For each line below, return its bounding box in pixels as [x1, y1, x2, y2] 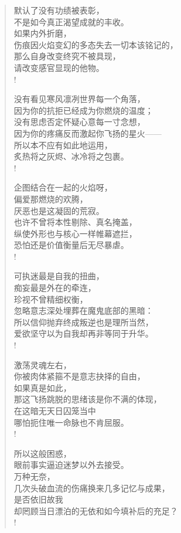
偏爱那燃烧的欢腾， [13, 192, 88, 205]
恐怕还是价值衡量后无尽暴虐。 [13, 239, 129, 251]
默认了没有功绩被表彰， [13, 4, 104, 16]
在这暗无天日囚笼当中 [13, 405, 96, 416]
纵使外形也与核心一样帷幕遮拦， [13, 227, 137, 239]
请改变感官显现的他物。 [13, 61, 104, 73]
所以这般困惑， [13, 447, 71, 459]
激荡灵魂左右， [13, 358, 71, 371]
